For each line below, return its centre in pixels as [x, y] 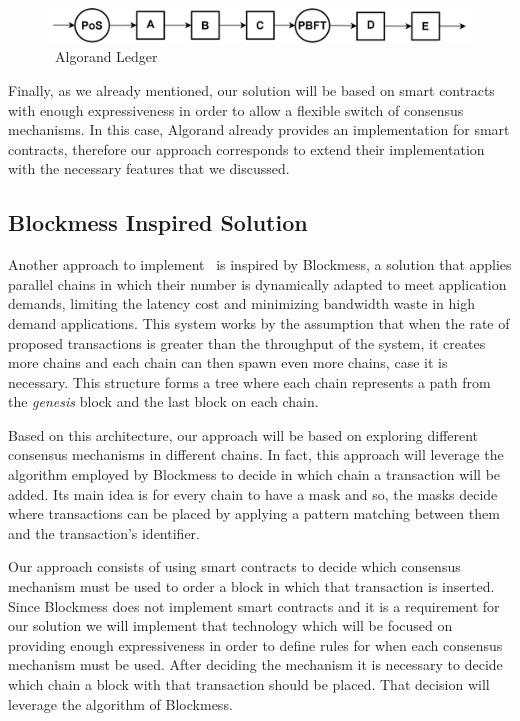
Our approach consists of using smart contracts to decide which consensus [234, 566]
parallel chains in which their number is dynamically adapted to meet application [257, 283]
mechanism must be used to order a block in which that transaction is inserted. [251, 586]
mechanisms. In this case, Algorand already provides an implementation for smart [259, 129]
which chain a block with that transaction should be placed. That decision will [249, 684]
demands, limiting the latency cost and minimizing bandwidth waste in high [241, 303]
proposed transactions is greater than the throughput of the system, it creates [247, 342]
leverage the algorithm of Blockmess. [120, 703]
